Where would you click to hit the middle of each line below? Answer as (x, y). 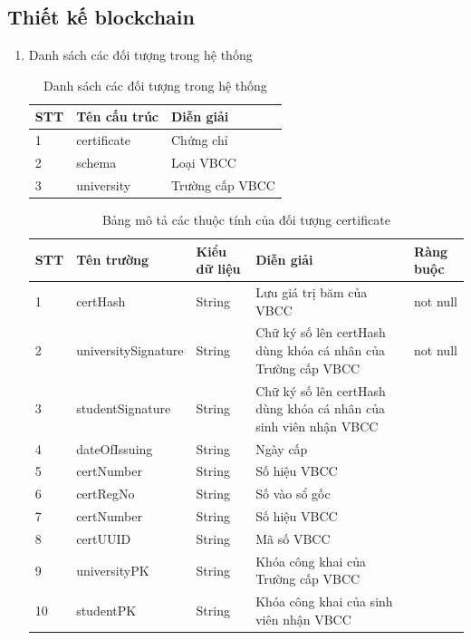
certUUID (104, 538)
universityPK (113, 570)
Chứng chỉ (200, 140)
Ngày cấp (282, 448)
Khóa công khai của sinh (324, 601)
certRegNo (106, 494)
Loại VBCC (204, 163)
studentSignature (124, 408)
